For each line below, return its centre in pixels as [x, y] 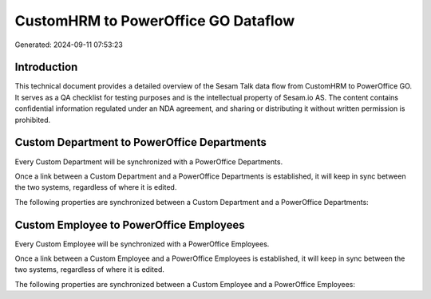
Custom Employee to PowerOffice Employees [130, 224]
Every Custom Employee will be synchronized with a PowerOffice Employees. [142, 244]
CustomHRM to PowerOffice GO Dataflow [155, 21]
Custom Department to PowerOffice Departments [140, 142]
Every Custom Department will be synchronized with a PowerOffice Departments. [149, 161]
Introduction [46, 67]
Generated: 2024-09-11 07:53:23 [69, 45]
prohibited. [33, 120]
